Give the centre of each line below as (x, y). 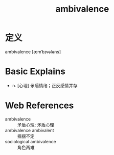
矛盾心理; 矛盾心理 (36, 125)
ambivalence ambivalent (30, 130)
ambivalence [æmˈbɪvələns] (33, 52)
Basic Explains (35, 71)
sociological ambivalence (31, 141)
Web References (40, 106)
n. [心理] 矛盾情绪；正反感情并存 (45, 85)
